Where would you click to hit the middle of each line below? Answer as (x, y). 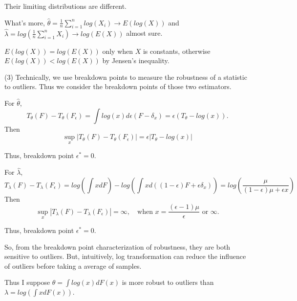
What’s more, (25, 22)
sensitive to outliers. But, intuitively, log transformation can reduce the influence (125, 256)
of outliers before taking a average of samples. (73, 266)
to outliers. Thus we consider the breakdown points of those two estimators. (118, 86)
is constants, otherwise (177, 51)
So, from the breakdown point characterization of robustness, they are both (117, 246)
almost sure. (144, 33)
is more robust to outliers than (168, 282)
